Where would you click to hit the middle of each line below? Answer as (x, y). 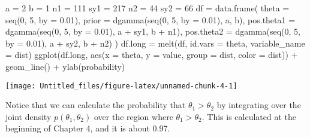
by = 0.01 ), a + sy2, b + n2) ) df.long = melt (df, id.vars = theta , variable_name (155, 43)
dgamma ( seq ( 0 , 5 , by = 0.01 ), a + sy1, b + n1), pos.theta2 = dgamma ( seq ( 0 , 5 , (153, 31)
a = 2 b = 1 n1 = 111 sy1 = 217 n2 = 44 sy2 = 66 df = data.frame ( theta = (148, 8)
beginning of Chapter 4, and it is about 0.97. (88, 128)
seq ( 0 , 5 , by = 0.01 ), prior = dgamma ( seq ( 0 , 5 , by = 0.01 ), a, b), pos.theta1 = (151, 19)
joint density (28, 116)
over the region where (133, 116)
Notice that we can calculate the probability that (96, 105)
